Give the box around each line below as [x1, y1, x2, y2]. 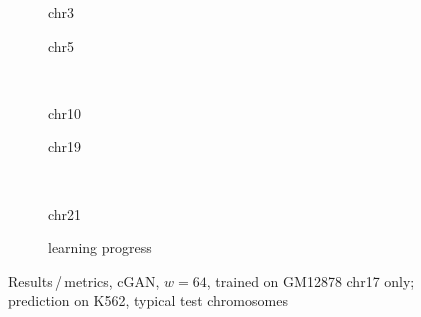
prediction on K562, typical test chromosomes [8, 290, 288, 311]
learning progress [48, 237, 152, 258]
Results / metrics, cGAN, [8, 270, 160, 291]
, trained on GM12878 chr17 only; [206, 270, 415, 291]
